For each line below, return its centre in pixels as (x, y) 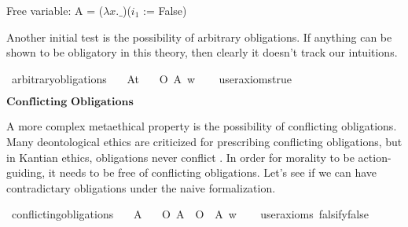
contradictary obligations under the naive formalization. (141, 187)
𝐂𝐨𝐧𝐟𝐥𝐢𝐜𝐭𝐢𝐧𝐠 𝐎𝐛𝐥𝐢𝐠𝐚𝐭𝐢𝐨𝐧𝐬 (70, 103)
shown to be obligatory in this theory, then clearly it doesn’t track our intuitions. (202, 52)
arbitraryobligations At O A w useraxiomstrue (151, 78)
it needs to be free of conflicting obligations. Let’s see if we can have (213, 172)
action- (375, 157)
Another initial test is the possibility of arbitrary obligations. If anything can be (199, 37)
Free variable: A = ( (55, 10)
